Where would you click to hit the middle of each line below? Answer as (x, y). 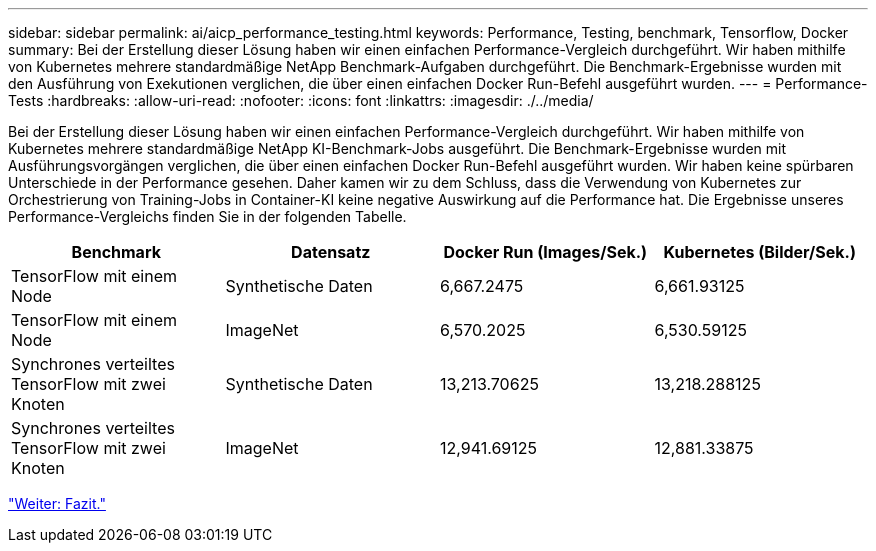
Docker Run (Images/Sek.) (545, 252)
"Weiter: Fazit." (57, 503)
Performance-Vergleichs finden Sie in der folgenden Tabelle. (207, 216)
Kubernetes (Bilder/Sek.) (759, 252)
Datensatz (331, 252)
